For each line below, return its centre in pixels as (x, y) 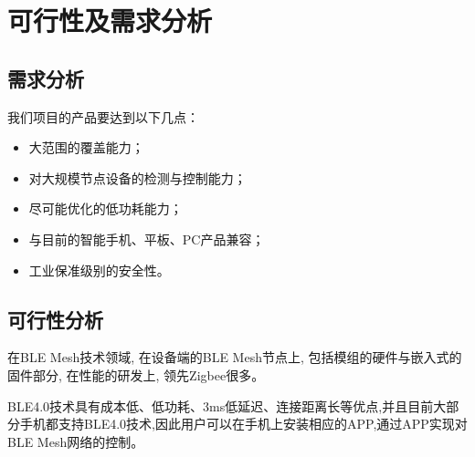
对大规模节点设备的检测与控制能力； (137, 177)
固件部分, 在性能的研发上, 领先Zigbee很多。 (136, 374)
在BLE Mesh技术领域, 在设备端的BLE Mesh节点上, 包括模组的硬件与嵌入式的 (235, 357)
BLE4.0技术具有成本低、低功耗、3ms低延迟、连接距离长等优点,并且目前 (221, 405)
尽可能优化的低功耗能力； (106, 208)
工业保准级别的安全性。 (99, 270)
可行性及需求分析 (110, 21)
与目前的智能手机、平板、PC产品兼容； (147, 239)
